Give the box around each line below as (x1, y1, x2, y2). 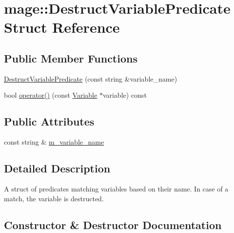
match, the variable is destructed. (4, 193, 104, 203)
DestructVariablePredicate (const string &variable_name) (4, 73, 177, 84)
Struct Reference (4, 17, 120, 37)
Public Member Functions (4, 50, 137, 65)
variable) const (102, 90, 147, 100)
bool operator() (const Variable (4, 90, 97, 100)
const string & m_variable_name (4, 137, 104, 147)
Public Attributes (4, 114, 95, 129)
